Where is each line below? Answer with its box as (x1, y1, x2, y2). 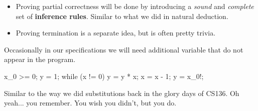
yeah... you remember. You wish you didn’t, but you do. (4, 97, 177, 108)
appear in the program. (4, 54, 76, 64)
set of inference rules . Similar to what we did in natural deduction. (16, 10, 228, 21)
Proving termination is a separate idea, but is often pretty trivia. (16, 27, 216, 38)
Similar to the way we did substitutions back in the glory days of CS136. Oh (4, 87, 239, 98)
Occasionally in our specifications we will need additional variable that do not (4, 44, 243, 54)
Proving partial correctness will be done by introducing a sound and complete (16, 1, 254, 11)
